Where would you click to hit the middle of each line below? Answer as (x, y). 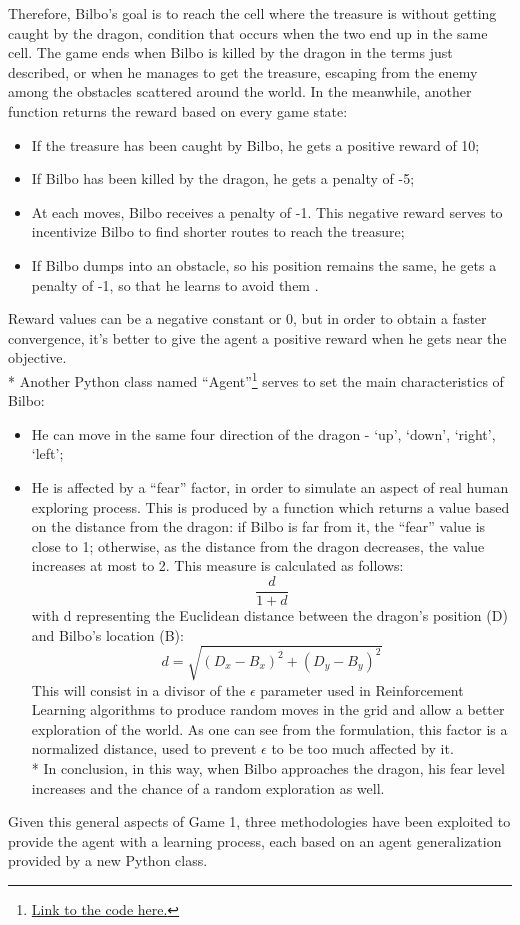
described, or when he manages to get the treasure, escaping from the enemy (243, 71)
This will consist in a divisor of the (138, 689)
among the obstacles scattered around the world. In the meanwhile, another (240, 91)
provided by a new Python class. (108, 860)
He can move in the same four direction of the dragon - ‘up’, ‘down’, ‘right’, (263, 433)
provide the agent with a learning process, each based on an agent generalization (255, 840)
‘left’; (47, 453)
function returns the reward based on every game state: (178, 110)
